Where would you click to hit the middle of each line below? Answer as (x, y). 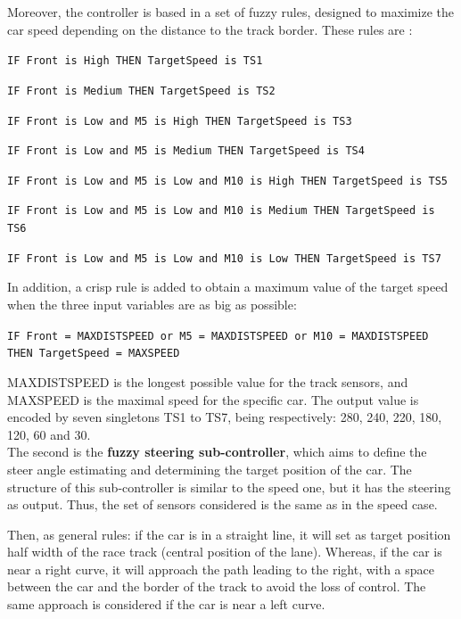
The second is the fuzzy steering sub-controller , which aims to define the (217, 452)
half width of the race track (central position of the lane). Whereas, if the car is (225, 552)
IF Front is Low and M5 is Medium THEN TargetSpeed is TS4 (186, 151)
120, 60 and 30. (49, 434)
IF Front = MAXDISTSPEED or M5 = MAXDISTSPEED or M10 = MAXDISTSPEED (218, 336)
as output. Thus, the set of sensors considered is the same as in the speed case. (222, 504)
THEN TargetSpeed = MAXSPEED (94, 354)
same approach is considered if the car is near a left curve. (166, 604)
